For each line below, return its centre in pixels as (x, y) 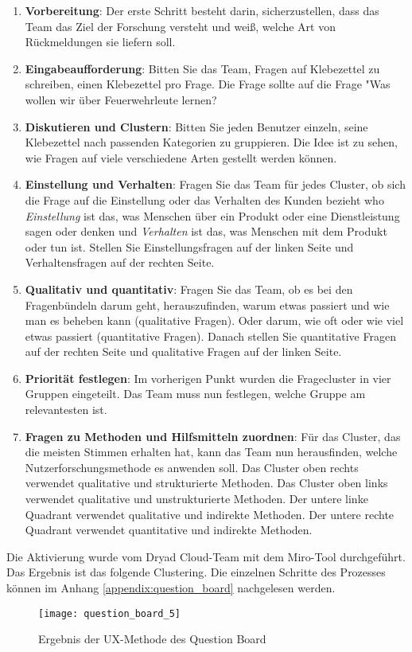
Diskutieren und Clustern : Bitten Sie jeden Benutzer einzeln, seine (196, 126)
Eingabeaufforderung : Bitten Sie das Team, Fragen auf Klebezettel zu (202, 68)
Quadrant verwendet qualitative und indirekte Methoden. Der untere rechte (210, 514)
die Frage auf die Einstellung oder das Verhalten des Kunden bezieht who (204, 199)
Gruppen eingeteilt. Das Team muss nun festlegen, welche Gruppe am (195, 394)
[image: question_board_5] (109, 613)
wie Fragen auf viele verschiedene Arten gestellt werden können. (181, 157)
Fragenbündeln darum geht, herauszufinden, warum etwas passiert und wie (207, 305)
